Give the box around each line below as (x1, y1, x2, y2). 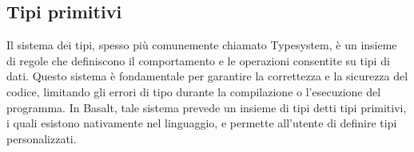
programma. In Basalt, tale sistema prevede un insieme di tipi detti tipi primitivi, (6, 99, 407, 115)
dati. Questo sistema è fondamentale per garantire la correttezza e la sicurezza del (6, 68, 408, 84)
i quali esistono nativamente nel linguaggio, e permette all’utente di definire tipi (6, 115, 397, 131)
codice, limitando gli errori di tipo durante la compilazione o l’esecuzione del (6, 83, 381, 99)
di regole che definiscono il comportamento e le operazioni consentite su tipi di (6, 52, 390, 68)
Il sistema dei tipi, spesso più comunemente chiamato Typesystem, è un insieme (6, 37, 397, 53)
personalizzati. (6, 130, 77, 146)
